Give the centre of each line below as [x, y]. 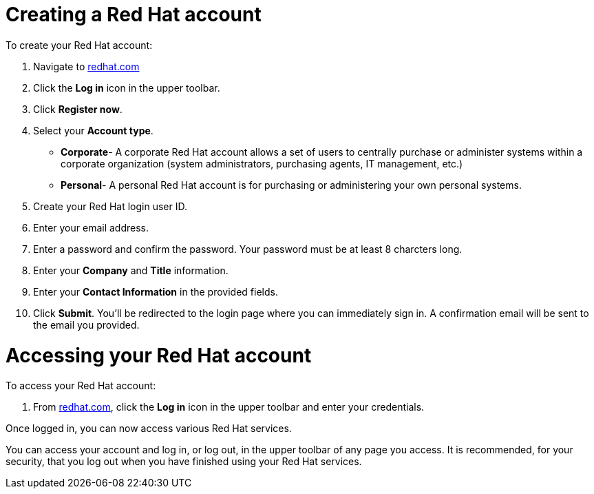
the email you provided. [86, 325]
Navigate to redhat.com [86, 66]
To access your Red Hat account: [81, 386]
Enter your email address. [91, 227]
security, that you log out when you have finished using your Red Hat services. [184, 462]
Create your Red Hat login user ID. [110, 206]
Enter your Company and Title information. [131, 270]
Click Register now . [78, 109]
